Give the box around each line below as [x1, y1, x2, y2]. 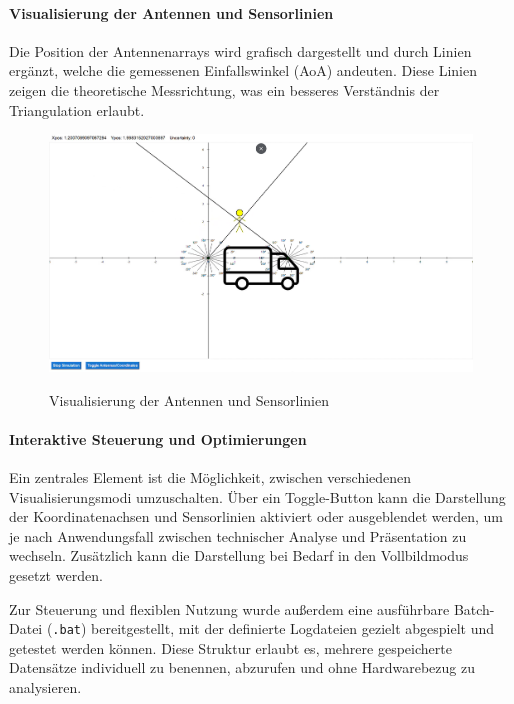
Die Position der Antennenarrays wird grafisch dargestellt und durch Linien [9, 40, 472, 61]
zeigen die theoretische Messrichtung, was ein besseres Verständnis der [9, 79, 440, 100]
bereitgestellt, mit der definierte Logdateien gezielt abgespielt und [91, 618, 495, 639]
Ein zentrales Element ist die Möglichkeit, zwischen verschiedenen [9, 467, 412, 488]
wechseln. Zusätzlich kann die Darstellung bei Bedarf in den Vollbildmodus [9, 545, 469, 566]
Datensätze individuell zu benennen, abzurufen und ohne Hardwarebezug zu [9, 657, 475, 678]
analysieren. [9, 677, 82, 698]
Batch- [453, 598, 495, 619]
